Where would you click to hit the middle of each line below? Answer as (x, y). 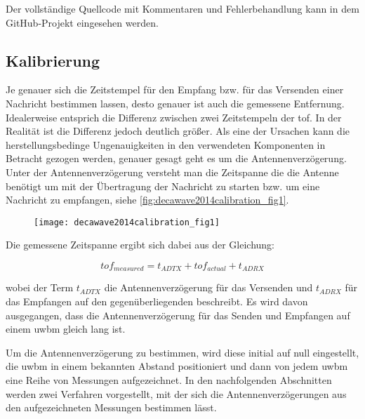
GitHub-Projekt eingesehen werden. (82, 22)
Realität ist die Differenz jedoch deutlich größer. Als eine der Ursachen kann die (178, 131)
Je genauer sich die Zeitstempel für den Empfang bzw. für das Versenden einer (175, 89)
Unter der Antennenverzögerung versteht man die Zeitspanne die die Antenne (172, 172)
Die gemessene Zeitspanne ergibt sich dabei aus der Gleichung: (140, 245)
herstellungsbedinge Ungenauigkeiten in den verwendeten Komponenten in (166, 144)
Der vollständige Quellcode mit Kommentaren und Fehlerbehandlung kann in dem (182, 8)
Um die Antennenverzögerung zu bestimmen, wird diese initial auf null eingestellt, (182, 352)
